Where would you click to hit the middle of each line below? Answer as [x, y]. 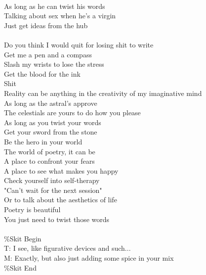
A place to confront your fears [49, 161]
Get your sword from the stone [51, 132]
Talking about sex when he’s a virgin [60, 16]
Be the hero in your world [43, 141]
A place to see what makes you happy [61, 170]
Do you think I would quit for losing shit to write [79, 44]
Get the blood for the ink [42, 73]
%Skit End [20, 267]
